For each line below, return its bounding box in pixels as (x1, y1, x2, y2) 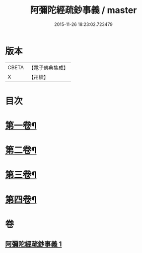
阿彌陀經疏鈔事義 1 (5, 240, 62, 249)
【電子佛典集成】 (28, 64, 69, 71)
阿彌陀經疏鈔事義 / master (30, 4, 137, 16)
